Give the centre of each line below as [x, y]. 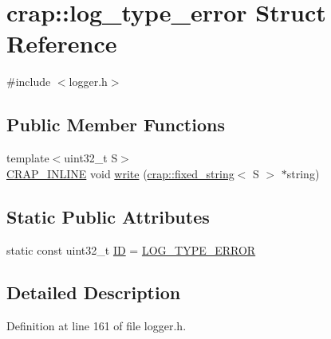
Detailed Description [94, 292]
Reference [62, 43]
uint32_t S [91, 158]
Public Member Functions [116, 125]
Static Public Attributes [108, 216]
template [28, 158]
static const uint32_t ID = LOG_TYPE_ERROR [131, 249]
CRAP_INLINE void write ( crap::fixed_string [120, 173]
